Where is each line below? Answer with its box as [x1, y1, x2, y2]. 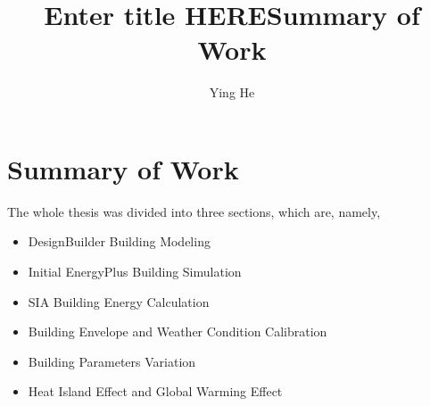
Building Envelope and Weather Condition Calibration [28, 322, 327, 341]
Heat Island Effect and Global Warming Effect [28, 382, 283, 401]
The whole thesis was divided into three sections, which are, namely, [7, 202, 381, 220]
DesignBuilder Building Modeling [28, 232, 211, 251]
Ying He [209, 83, 255, 102]
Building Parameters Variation [28, 352, 196, 370]
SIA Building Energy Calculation [28, 292, 210, 311]
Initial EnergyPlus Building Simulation [28, 262, 242, 281]
